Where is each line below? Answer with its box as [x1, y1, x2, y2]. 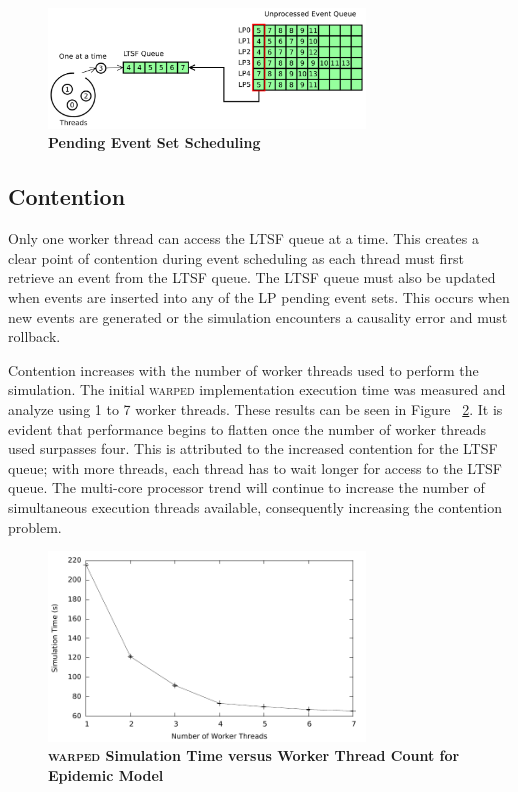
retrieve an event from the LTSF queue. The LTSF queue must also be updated [8, 267, 496, 288]
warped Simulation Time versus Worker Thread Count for [48, 745, 460, 766]
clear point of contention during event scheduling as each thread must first [8, 247, 464, 268]
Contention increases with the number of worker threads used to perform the [8, 359, 479, 380]
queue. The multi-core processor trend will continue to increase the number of [8, 477, 485, 498]
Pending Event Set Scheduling [48, 132, 261, 153]
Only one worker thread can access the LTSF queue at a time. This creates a [8, 228, 479, 249]
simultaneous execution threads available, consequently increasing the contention [8, 496, 502, 517]
